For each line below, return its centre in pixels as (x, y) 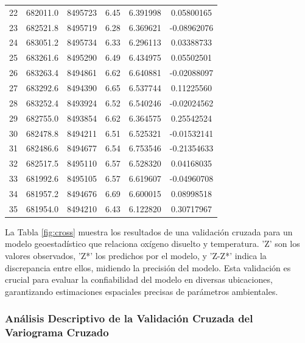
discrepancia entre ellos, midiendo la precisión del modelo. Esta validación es (148, 267)
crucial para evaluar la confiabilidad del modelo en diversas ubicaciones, (139, 279)
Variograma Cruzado (57, 332)
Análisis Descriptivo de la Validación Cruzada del (129, 318)
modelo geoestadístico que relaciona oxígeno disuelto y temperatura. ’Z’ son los (152, 244)
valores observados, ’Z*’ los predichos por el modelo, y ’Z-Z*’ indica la (136, 255)
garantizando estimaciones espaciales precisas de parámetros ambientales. (142, 291)
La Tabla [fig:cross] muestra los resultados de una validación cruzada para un (149, 231)
